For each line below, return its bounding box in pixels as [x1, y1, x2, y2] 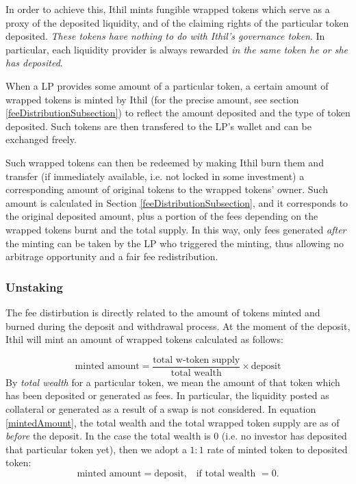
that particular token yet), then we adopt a [5, 442, 187, 456]
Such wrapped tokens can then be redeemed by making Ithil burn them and [5, 155, 324, 169]
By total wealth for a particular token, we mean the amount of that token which [5, 374, 340, 389]
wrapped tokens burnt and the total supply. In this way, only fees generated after [5, 222, 346, 236]
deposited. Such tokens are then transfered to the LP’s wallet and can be [5, 118, 311, 133]
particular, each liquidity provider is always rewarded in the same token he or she [5, 42, 348, 56]
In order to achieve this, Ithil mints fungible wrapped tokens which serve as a [5, 2, 330, 16]
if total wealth [196, 468, 256, 479]
